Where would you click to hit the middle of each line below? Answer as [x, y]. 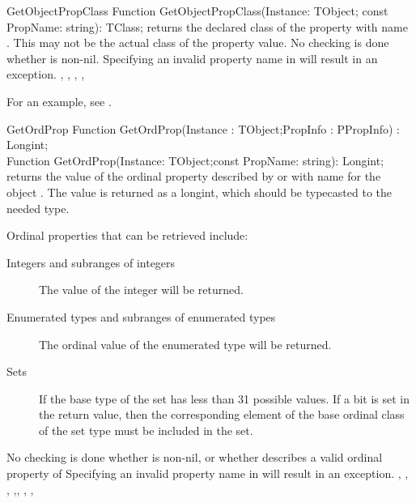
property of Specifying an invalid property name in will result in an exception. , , [208, 473]
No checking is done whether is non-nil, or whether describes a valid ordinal [195, 457]
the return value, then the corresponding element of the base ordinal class [222, 414]
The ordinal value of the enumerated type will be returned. [185, 344]
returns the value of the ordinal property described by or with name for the [194, 176]
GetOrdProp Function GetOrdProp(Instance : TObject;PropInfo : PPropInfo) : [203, 128]
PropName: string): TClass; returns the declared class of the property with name [207, 26]
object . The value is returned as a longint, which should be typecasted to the [199, 192]
